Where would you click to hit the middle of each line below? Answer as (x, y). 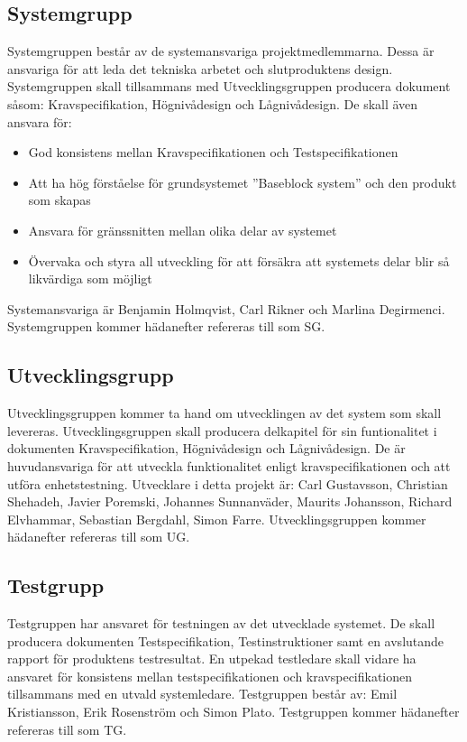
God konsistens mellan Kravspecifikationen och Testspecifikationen (213, 152)
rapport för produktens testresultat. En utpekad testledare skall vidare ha (212, 659)
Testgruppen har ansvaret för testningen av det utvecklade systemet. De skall (221, 623)
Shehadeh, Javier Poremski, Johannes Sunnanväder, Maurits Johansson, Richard (230, 501)
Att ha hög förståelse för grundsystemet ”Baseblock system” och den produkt (243, 182)
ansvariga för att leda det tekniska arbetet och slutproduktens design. (200, 68)
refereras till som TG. (67, 729)
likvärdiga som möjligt (90, 278)
